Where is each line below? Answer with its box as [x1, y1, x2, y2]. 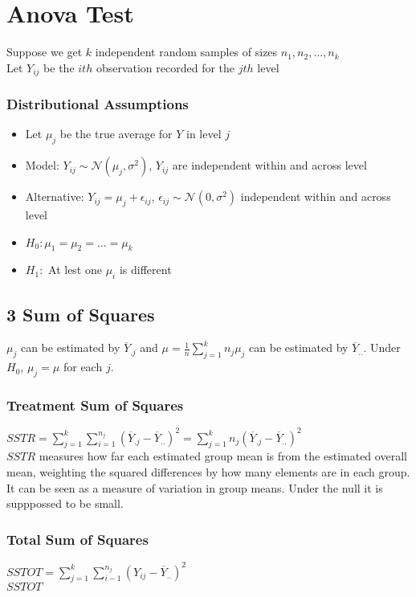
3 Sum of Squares [6, 301, 155, 326]
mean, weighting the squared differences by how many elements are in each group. [6, 464, 410, 480]
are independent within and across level [172, 157, 367, 174]
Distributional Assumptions [6, 94, 189, 114]
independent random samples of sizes [95, 43, 278, 60]
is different [119, 261, 172, 278]
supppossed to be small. [6, 495, 124, 512]
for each [63, 358, 103, 375]
